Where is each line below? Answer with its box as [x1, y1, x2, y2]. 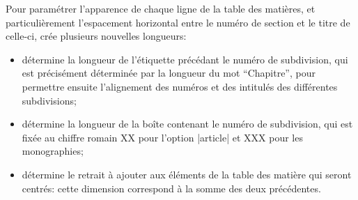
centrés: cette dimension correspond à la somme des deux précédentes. [22, 180, 321, 195]
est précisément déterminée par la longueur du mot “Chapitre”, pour [22, 66, 316, 80]
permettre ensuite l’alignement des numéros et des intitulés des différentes [22, 79, 338, 93]
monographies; [22, 144, 84, 158]
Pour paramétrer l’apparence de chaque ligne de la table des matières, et [6, 1, 316, 15]
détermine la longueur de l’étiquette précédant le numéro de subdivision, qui [22, 52, 348, 66]
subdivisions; [22, 93, 77, 107]
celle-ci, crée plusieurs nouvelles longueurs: [6, 29, 187, 43]
